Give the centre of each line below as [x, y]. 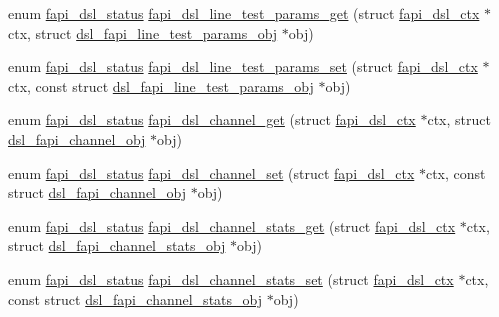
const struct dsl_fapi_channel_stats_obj [135, 298]
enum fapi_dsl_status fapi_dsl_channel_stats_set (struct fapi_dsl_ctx [231, 278]
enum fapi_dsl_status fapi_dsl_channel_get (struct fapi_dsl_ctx [212, 119]
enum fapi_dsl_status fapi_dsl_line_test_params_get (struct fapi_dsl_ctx [244, 13]
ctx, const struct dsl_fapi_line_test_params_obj [161, 85]
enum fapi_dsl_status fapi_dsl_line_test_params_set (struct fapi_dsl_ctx [243, 66]
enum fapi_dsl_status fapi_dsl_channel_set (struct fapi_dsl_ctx [211, 172]
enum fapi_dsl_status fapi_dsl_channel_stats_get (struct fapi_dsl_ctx [232, 225]
